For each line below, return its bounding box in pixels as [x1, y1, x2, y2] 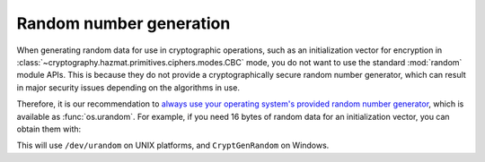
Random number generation [16, 13, 231, 33]
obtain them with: [16, 124, 82, 134]
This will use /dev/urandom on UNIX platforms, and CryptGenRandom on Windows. [16, 140, 330, 151]
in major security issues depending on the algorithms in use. [16, 81, 240, 93]
